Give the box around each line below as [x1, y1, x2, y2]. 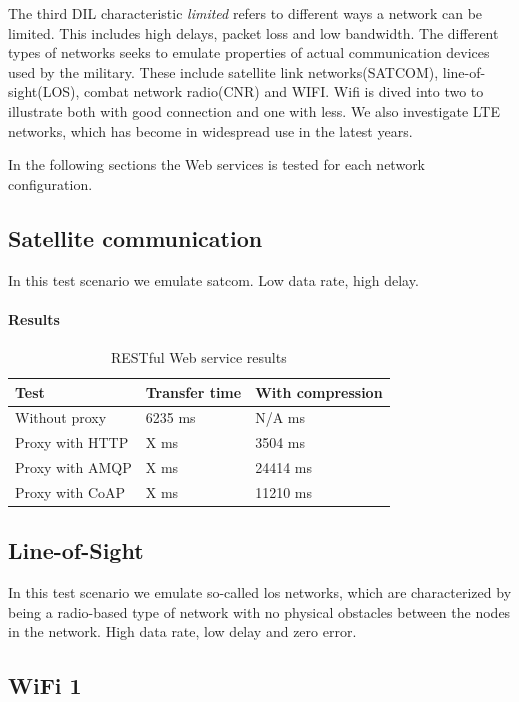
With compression [255, 381, 383, 402]
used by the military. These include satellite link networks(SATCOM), [8, 61, 439, 82]
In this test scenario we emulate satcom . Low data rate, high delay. [8, 269, 419, 290]
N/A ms [255, 407, 306, 428]
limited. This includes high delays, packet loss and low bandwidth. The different [8, 22, 499, 43]
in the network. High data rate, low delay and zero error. [8, 621, 357, 642]
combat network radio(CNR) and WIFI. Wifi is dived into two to [84, 81, 484, 102]
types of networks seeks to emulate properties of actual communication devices [8, 42, 490, 63]
